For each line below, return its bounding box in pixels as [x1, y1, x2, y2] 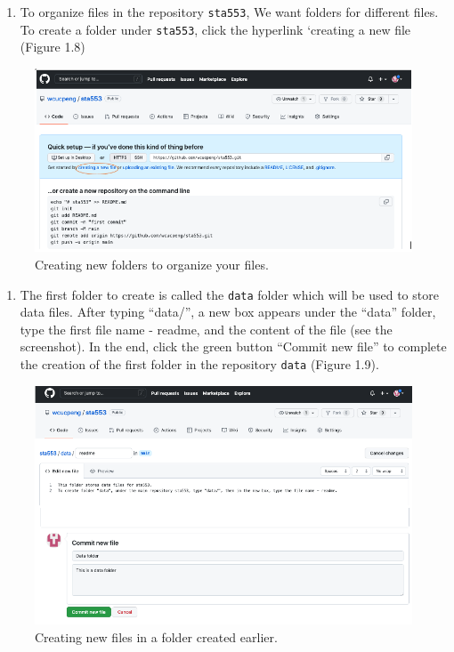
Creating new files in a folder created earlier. [35, 627, 278, 646]
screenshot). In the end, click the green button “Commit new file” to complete [20, 337, 447, 356]
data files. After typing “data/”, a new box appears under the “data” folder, [20, 302, 436, 321]
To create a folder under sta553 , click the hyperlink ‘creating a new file [20, 20, 411, 38]
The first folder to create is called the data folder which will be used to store [20, 285, 439, 303]
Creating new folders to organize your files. [35, 254, 269, 273]
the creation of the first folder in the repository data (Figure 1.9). [20, 355, 379, 374]
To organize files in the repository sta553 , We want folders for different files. [20, 3, 439, 20]
